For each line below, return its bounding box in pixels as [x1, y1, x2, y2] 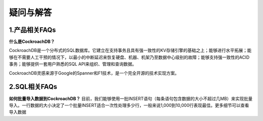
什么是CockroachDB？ [9, 39, 55, 45]
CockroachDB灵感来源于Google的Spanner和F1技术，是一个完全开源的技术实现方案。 [9, 70, 180, 76]
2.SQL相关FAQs [9, 83, 57, 91]
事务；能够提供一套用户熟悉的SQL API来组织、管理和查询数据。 [9, 61, 136, 67]
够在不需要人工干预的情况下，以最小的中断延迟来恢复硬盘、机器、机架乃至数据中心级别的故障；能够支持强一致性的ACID [9, 54, 250, 60]
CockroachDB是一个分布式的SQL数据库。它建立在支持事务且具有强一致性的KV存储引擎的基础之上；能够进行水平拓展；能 [9, 48, 252, 53]
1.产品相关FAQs [9, 26, 56, 34]
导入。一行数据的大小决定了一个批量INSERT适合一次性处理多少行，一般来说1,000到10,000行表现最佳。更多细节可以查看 [9, 102, 249, 108]
